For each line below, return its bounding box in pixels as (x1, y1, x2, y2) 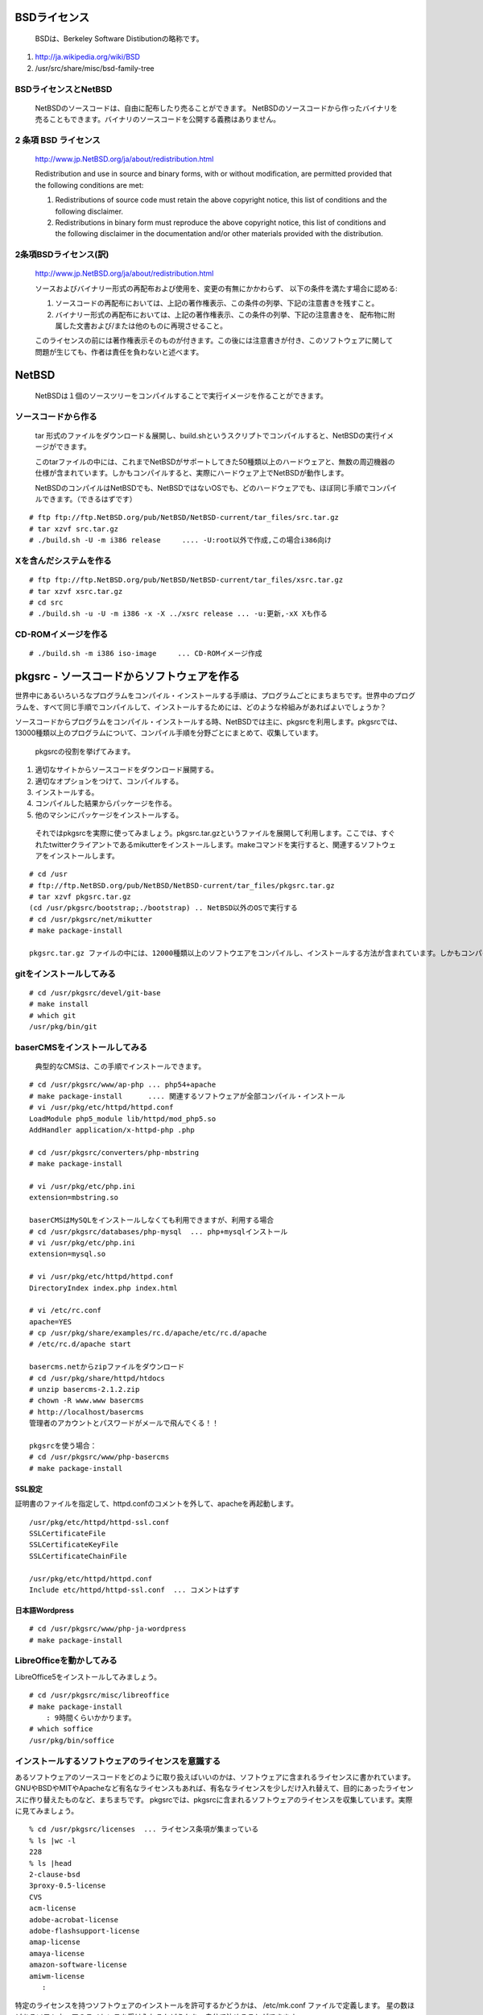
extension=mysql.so (29, 1249, 106, 1259)
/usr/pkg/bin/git (29, 1022, 97, 1032)
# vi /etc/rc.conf (29, 1306, 102, 1315)
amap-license (29, 1938, 80, 1946)
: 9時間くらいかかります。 (45, 1713, 136, 1722)
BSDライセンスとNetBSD (14, 83, 113, 94)
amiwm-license (29, 1971, 85, 1980)
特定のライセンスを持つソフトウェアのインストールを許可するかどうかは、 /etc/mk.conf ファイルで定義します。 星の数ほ (14, 2000, 415, 2010)
